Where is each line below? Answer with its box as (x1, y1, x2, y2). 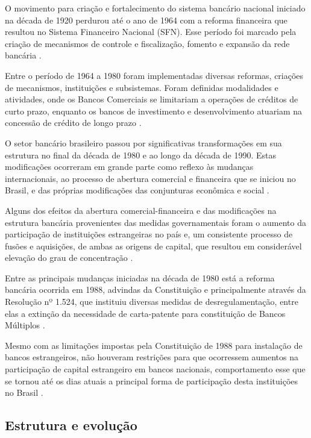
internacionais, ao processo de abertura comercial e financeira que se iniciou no (5, 172, 296, 184)
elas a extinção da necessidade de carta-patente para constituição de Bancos (5, 307, 286, 319)
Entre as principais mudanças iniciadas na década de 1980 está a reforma (5, 271, 275, 284)
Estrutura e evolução (5, 416, 137, 434)
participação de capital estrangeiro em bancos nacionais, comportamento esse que (5, 363, 306, 375)
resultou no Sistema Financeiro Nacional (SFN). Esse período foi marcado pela (5, 25, 297, 38)
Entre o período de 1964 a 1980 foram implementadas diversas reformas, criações (5, 69, 304, 81)
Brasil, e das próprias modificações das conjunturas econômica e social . (5, 184, 269, 196)
